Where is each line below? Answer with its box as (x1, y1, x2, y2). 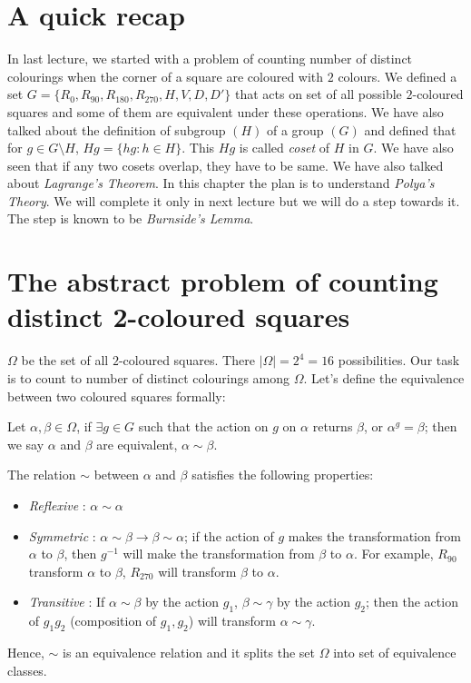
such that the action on (138, 417, 269, 436)
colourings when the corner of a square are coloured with (7, 66, 324, 85)
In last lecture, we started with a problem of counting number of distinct (7, 49, 413, 68)
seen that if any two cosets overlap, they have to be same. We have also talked (7, 155, 444, 174)
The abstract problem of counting (7, 262, 438, 300)
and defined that (364, 120, 456, 139)
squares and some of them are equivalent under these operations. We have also (7, 102, 444, 121)
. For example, (353, 544, 434, 563)
